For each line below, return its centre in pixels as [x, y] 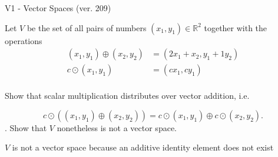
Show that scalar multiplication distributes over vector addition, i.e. [127, 96]
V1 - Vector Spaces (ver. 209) [58, 8]
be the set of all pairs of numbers [87, 27]
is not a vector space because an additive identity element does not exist [143, 147]
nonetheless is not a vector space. [117, 127]
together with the [236, 27]
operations [24, 40]
